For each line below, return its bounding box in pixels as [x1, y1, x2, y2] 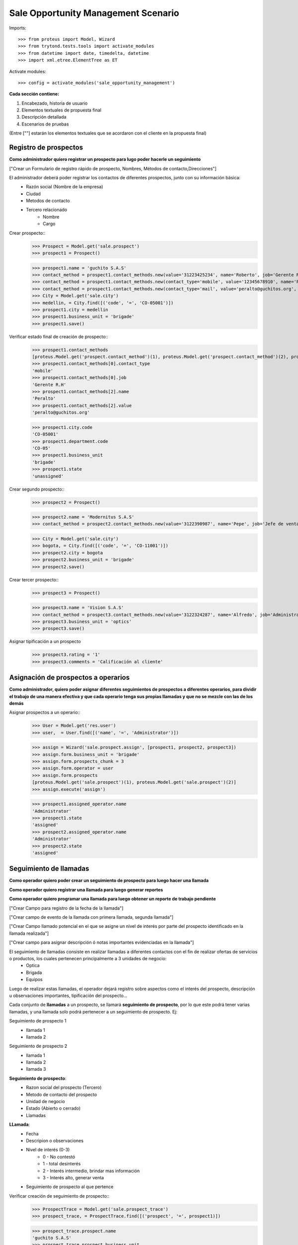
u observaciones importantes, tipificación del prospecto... [9, 993, 128, 998]
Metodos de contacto [26, 198, 70, 204]
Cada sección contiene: [9, 91, 60, 97]
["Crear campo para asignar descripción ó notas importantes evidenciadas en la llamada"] [9, 939, 194, 946]
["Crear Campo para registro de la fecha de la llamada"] [9, 905, 124, 911]
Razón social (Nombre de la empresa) [26, 184, 103, 190]
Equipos [26, 977, 43, 983]
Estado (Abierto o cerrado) [26, 1106, 81, 1112]
